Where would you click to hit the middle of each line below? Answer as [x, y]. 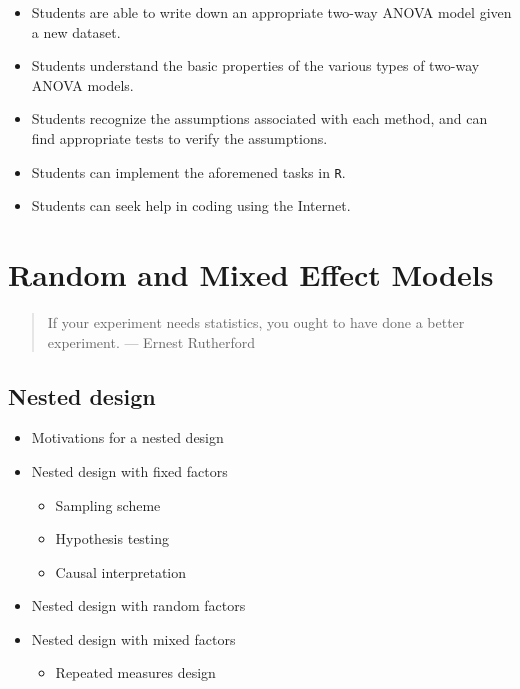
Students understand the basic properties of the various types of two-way [255, 65]
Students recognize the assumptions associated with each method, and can [259, 118]
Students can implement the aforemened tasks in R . [188, 171]
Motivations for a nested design [127, 437]
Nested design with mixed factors [133, 638]
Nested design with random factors [138, 605]
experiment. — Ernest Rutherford [151, 341]
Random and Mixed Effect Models [251, 274]
